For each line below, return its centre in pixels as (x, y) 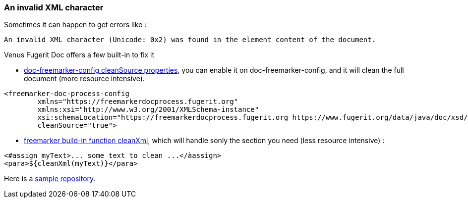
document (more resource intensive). (84, 79)
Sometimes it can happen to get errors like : (75, 25)
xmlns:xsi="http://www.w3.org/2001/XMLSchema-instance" (148, 110)
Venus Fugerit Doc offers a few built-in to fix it (79, 55)
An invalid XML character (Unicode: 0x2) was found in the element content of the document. (190, 40)
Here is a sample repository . (50, 179)
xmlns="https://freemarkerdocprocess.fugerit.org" (138, 102)
